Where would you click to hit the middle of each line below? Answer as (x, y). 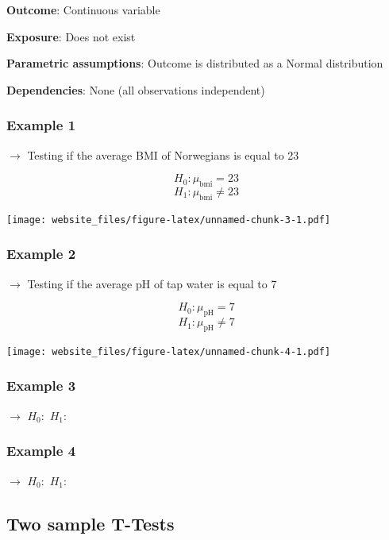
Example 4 (41, 451)
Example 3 (41, 386)
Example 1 (41, 125)
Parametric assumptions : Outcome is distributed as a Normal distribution (195, 63)
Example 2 (41, 254)
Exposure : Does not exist (71, 36)
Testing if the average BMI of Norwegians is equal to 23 (163, 154)
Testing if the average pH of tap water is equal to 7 (152, 283)
